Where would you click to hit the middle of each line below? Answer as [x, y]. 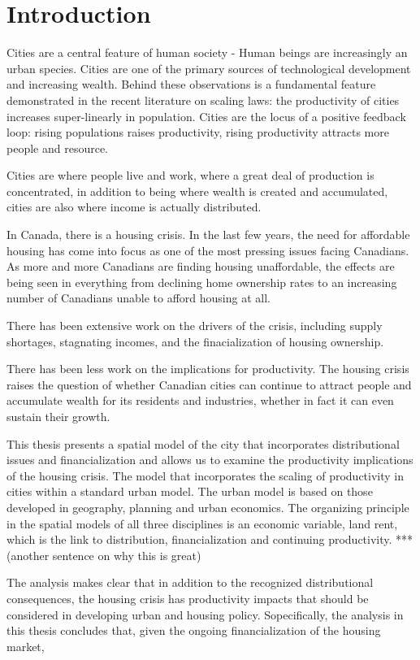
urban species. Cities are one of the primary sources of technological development [209, 68]
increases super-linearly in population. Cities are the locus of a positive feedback [206, 116]
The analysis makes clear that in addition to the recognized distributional [190, 582]
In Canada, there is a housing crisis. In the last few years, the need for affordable [208, 234]
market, [26, 646]
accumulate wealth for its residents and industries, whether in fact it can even [200, 400]
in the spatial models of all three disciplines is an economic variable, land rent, [202, 523]
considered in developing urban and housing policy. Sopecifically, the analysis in [205, 614]
